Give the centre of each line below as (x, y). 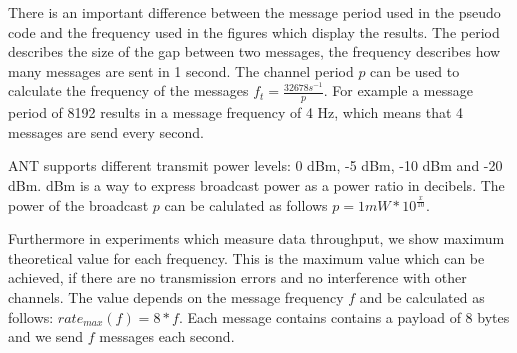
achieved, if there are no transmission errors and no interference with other (237, 277)
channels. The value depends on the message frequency (176, 296)
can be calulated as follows (246, 204)
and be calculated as (422, 296)
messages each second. (167, 336)
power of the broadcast (78, 204)
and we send (46, 336)
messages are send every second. (106, 131)
